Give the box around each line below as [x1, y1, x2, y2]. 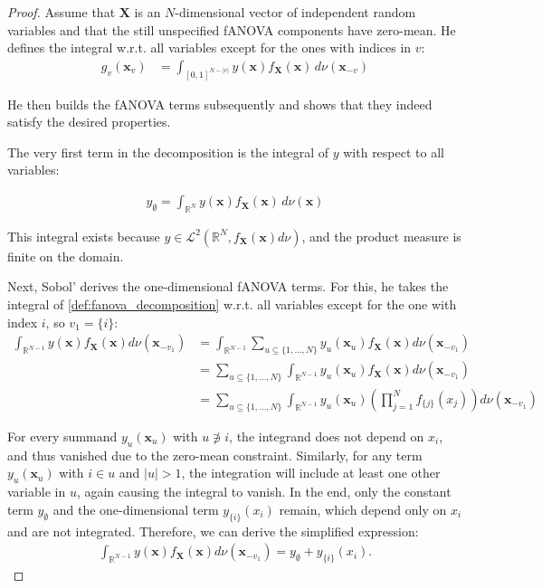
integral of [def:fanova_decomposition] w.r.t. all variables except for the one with [7, 295, 457, 314]
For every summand [7, 426, 118, 445]
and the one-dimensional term [52, 499, 219, 518]
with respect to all [343, 142, 444, 161]
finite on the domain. [7, 246, 124, 265]
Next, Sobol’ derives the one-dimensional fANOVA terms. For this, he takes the [7, 277, 449, 296]
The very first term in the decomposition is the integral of [7, 142, 329, 161]
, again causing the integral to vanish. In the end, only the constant [76, 482, 452, 501]
